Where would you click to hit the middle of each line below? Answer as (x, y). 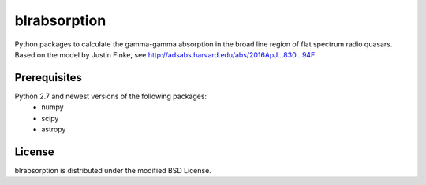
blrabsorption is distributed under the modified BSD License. (113, 170)
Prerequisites (48, 78)
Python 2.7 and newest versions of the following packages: (111, 96)
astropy (54, 129)
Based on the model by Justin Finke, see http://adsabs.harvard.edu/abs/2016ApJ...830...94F (165, 54)
